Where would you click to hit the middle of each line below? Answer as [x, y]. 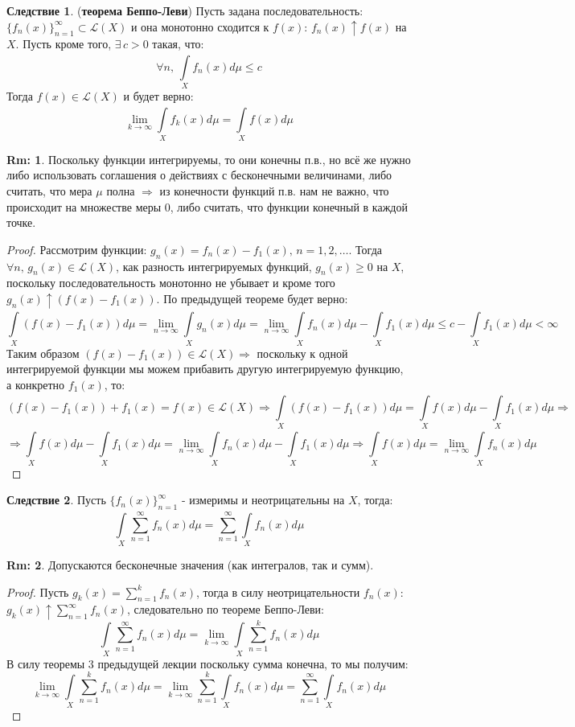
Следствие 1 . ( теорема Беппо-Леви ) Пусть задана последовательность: [185, 10]
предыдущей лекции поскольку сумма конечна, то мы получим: [253, 663]
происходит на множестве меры [84, 206]
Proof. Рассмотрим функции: [77, 249]
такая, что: [178, 44]
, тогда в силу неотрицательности [278, 591]
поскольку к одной [302, 353]
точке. [21, 222]
